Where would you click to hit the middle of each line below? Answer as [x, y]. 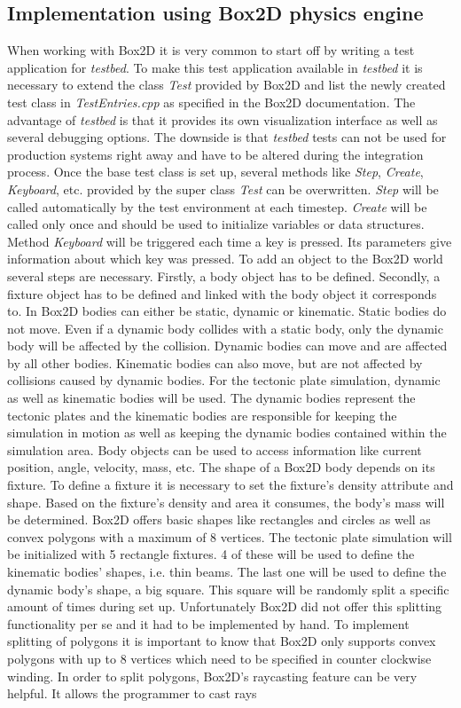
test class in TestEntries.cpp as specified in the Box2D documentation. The [211, 102]
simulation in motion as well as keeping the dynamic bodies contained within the [227, 433]
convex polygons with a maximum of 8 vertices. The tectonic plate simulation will [230, 536]
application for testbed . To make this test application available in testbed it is [215, 67]
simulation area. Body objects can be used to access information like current [215, 449]
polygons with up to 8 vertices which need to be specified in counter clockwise [219, 658]
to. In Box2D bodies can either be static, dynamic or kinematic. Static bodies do [227, 311]
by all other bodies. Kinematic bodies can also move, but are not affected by [215, 362]
